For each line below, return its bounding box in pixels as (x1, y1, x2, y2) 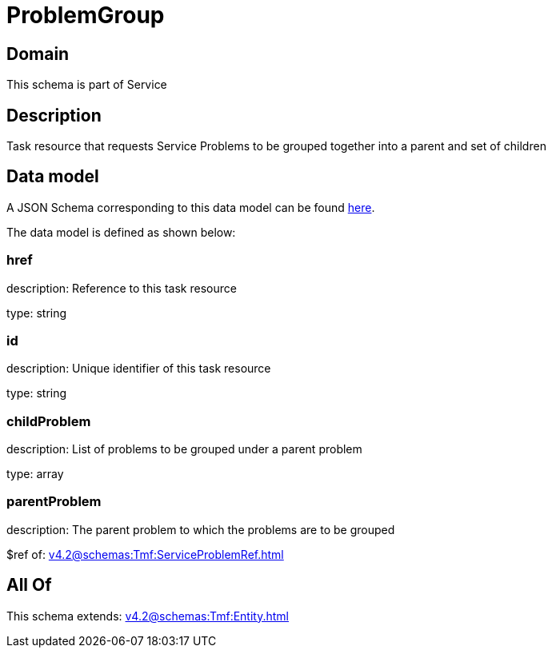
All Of (6, 575, 52, 596)
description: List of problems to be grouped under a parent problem (6, 442, 362, 457)
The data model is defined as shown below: (6, 225, 236, 239)
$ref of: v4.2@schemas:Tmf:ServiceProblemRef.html (6, 547, 284, 561)
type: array (6, 467, 64, 481)
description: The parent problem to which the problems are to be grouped (6, 522, 395, 536)
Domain (6, 43, 70, 64)
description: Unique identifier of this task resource (6, 361, 271, 376)
